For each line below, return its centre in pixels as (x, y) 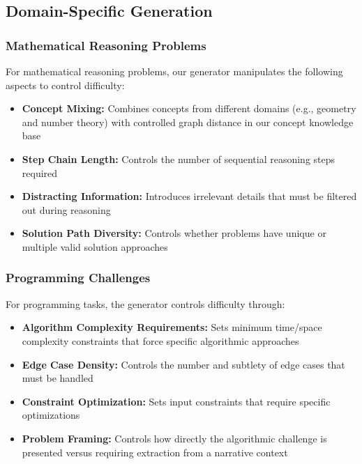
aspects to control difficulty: (65, 85)
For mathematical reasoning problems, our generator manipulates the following (174, 71)
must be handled (58, 378)
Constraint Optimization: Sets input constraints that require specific (176, 401)
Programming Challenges (78, 278)
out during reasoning (66, 209)
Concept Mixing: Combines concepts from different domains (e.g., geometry (189, 108)
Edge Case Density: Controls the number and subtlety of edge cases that (183, 364)
